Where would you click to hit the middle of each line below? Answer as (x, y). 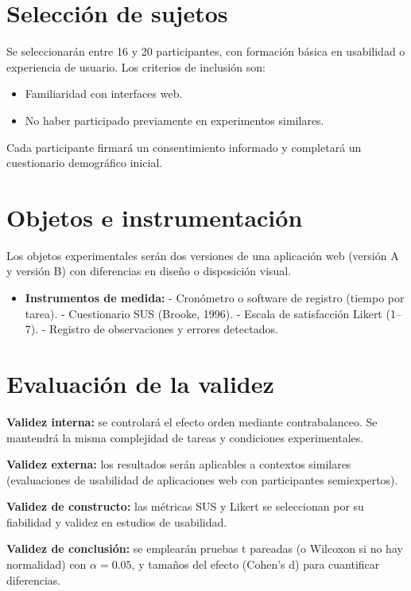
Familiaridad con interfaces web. (104, 93)
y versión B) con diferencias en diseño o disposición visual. (149, 271)
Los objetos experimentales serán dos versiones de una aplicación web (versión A (203, 255)
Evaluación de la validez (140, 383)
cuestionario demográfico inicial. (85, 163)
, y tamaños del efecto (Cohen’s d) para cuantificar (256, 564)
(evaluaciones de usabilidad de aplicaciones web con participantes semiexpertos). (202, 479)
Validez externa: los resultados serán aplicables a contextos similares (179, 464)
